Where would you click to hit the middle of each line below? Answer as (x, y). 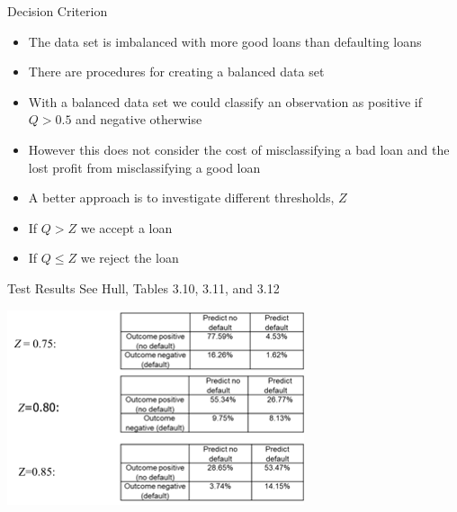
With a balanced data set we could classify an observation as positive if (225, 101)
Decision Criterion (58, 11)
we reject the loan (130, 258)
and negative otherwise (139, 119)
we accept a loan (126, 227)
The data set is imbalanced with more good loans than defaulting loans (225, 41)
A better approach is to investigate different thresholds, (181, 198)
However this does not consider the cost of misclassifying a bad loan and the (239, 149)
